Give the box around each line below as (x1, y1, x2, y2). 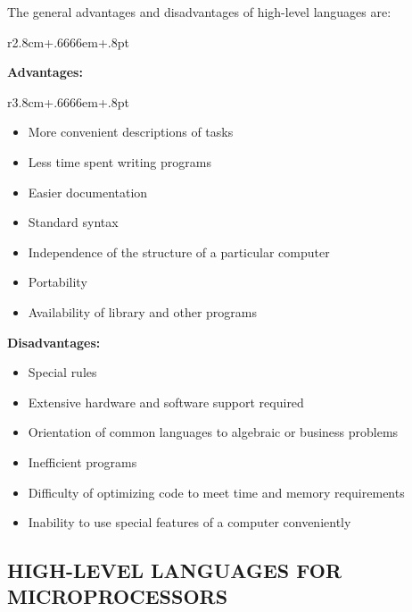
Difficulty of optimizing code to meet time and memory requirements (28, 482, 405, 501)
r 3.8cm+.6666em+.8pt (7, 92, 129, 111)
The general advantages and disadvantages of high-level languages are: (7, 3, 391, 21)
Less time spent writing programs (28, 152, 211, 171)
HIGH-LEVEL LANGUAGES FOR (7, 557, 342, 584)
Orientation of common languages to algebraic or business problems (28, 423, 399, 441)
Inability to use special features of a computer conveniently (28, 513, 351, 532)
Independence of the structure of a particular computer (28, 242, 330, 261)
